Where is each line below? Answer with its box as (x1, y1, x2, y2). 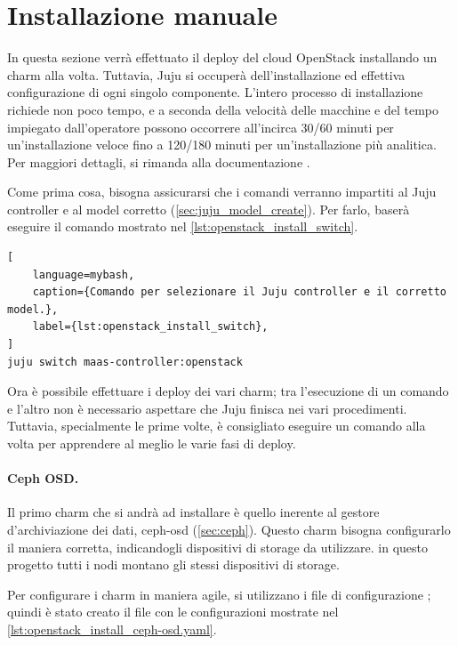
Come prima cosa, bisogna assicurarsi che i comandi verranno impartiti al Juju (7, 182, 437, 201)
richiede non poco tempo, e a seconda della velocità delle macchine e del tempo (7, 100, 439, 118)
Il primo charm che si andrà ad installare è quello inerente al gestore (7, 503, 380, 521)
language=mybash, (32, 268, 135, 281)
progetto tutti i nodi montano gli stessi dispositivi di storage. (7, 555, 340, 574)
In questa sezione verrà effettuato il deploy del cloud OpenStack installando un (7, 48, 438, 67)
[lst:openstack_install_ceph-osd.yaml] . (7, 619, 217, 638)
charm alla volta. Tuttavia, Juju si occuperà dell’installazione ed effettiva (7, 65, 406, 84)
